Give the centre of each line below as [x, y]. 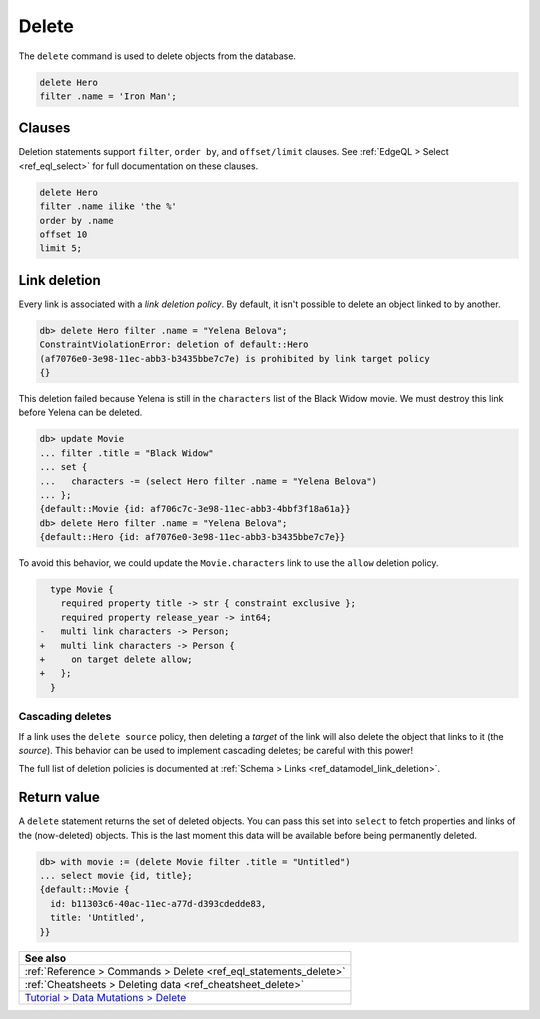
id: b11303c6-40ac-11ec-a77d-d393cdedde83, [158, 903]
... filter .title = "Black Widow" [126, 453]
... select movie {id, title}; [116, 875]
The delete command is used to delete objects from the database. [157, 56]
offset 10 [63, 234]
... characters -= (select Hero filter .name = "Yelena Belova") [208, 481]
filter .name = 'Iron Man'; [108, 96]
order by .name [76, 220]
